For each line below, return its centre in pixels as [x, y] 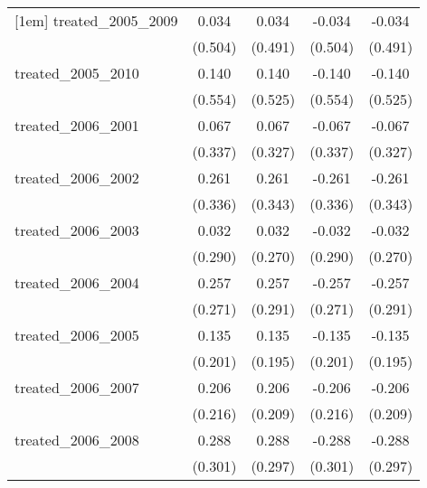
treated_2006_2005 [77, 335]
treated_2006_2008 [77, 440]
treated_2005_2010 [77, 73]
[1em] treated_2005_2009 [96, 20]
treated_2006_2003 [77, 230]
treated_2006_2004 [77, 282]
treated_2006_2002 [77, 178]
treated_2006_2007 [77, 387]
